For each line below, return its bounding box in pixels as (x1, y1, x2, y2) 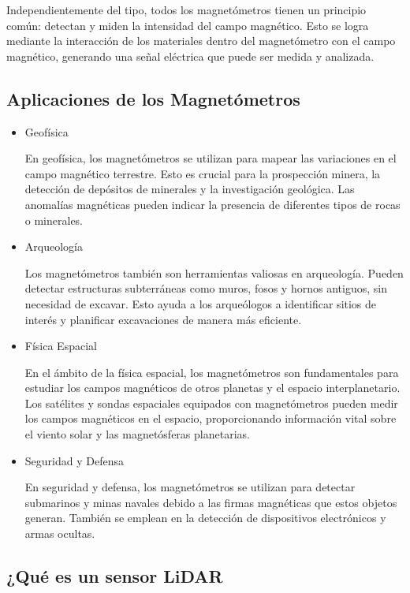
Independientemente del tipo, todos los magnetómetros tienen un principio (6, 2, 367, 17)
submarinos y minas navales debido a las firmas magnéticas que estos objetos (24, 494, 397, 510)
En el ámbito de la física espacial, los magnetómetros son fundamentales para (24, 364, 399, 380)
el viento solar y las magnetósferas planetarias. (24, 426, 250, 442)
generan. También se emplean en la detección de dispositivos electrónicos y (24, 509, 386, 526)
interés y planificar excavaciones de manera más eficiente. (24, 311, 302, 327)
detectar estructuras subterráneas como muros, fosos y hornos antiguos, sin (24, 280, 387, 296)
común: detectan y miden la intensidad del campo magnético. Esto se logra (6, 17, 369, 33)
